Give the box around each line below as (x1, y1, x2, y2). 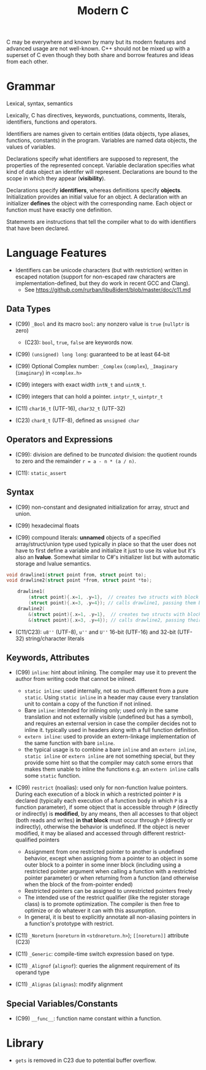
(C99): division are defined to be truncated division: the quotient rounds (15, 450, 197, 458)
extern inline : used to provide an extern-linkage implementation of (24, 733, 196, 741)
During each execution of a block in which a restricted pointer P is (15, 790, 181, 798)
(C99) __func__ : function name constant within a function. (15, 1015, 162, 1022)
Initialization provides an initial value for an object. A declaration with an (6, 193, 188, 200)
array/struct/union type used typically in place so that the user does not (15, 540, 197, 548)
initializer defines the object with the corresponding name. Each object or (6, 200, 193, 207)
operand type (15, 969, 50, 976)
